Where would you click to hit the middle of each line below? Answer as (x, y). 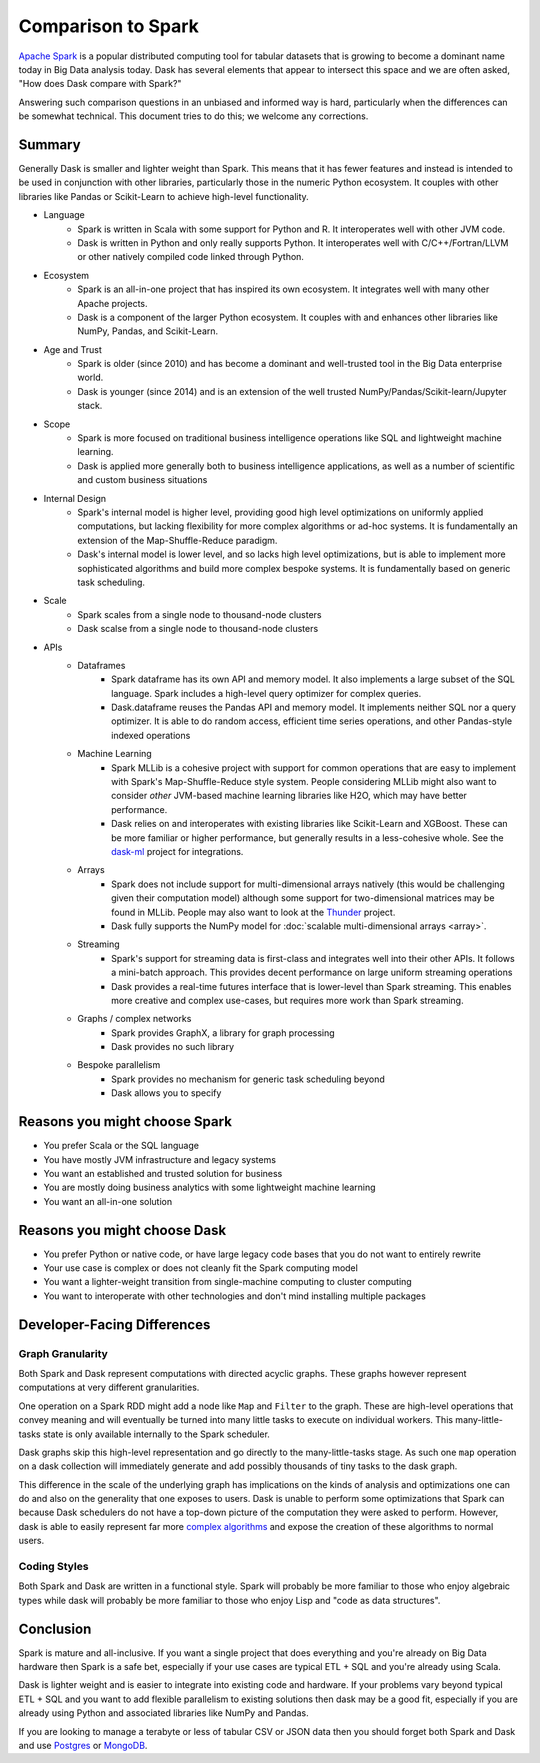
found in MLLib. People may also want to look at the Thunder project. (253, 912)
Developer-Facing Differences (114, 1324)
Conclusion (55, 1628)
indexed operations (151, 735)
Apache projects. (113, 303)
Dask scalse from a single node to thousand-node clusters (198, 629)
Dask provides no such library (173, 1047)
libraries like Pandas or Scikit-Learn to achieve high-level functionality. (163, 196)
